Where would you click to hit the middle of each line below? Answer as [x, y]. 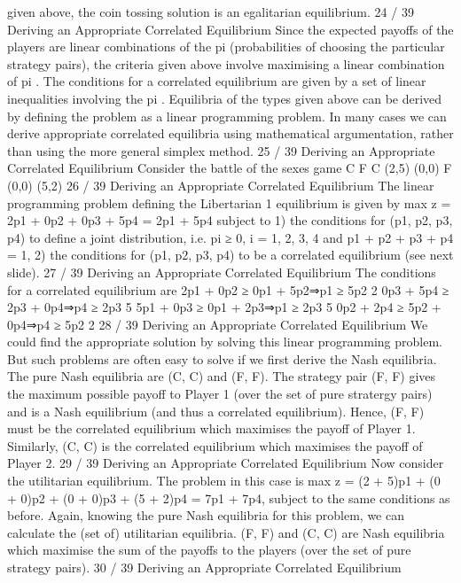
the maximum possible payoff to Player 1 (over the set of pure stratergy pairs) [220, 394]
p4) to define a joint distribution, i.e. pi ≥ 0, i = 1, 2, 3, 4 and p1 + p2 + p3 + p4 [230, 237]
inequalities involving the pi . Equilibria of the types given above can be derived [225, 98]
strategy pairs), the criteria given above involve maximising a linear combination [226, 63]
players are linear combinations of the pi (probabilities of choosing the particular [226, 47]
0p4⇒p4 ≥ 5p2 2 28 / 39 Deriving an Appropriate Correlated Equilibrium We [218, 324]
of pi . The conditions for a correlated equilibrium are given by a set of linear [217, 81]
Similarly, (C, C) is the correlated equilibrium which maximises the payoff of [215, 445]
